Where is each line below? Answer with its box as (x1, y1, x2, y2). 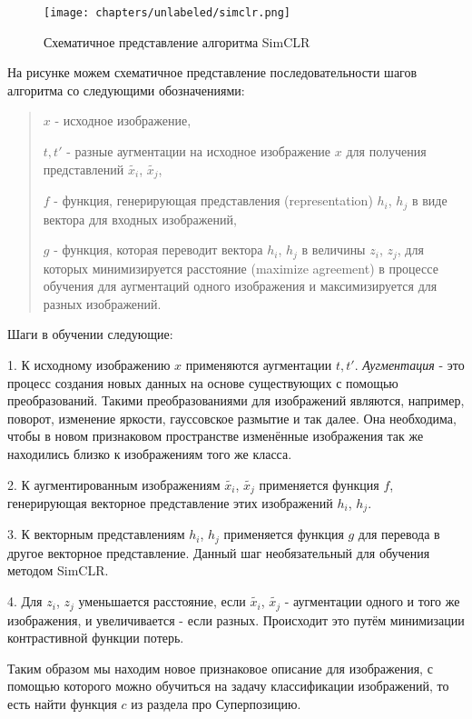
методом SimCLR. (7, 561, 109, 580)
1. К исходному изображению (7, 355, 171, 374)
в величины (301, 240, 366, 259)
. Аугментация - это (354, 355, 465, 374)
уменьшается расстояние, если (78, 592, 246, 611)
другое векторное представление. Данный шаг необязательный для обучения (7, 543, 430, 562)
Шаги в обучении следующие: (7, 325, 173, 344)
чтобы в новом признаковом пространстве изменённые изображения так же (7, 426, 424, 445)
